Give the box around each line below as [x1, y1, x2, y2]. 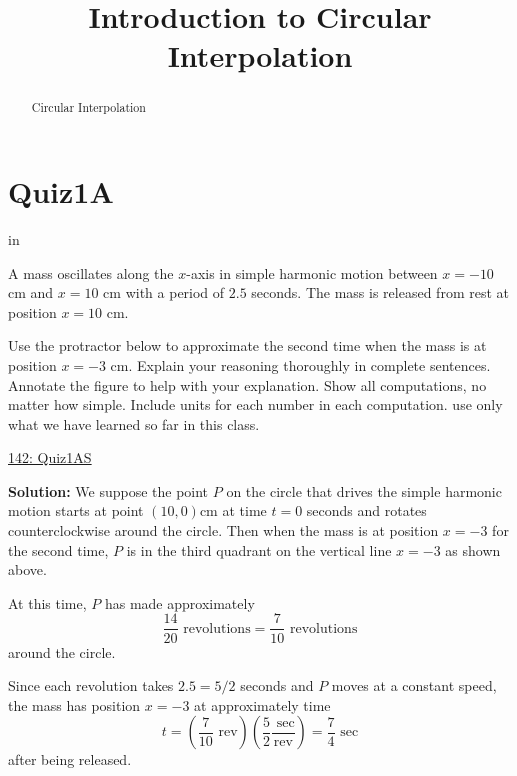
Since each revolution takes [8, 675, 174, 696]
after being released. [8, 749, 132, 770]
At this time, [8, 592, 87, 613]
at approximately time [194, 694, 331, 715]
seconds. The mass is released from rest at [251, 282, 509, 303]
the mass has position [8, 694, 141, 715]
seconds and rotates [306, 500, 427, 521]
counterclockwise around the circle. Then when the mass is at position [8, 520, 439, 541]
